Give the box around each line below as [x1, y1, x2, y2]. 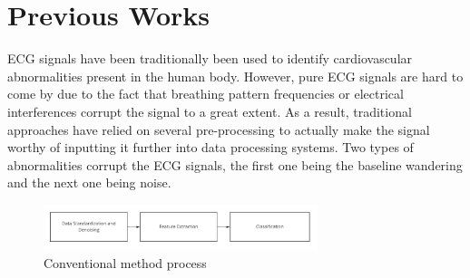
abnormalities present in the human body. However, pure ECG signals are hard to [7, 66, 464, 85]
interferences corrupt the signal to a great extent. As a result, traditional [7, 101, 412, 120]
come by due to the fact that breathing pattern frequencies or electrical [7, 84, 404, 103]
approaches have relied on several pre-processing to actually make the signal [7, 120, 430, 139]
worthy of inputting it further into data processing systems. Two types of [7, 138, 414, 157]
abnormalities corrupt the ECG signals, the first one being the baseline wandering [7, 155, 463, 174]
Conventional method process [44, 253, 207, 272]
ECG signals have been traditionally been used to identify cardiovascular [7, 49, 413, 68]
